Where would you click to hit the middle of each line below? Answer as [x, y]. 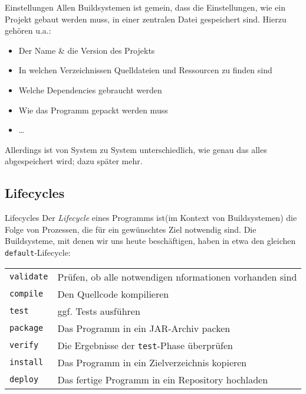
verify [24, 345]
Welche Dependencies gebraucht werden [90, 89]
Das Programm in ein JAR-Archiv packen [144, 328]
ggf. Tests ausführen [99, 311]
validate [29, 277]
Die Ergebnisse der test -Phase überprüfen [145, 345]
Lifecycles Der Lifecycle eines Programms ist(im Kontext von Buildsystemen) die [151, 218]
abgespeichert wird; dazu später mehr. [74, 161]
